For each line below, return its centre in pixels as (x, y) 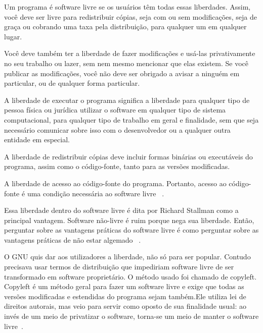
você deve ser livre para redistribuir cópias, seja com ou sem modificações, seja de (131, 16)
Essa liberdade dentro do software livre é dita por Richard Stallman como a (121, 210)
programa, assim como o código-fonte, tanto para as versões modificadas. (117, 166)
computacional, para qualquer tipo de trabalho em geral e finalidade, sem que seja (131, 119)
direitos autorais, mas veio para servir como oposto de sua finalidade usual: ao (125, 306)
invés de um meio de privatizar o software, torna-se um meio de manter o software (131, 316)
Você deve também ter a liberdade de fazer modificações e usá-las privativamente (130, 53)
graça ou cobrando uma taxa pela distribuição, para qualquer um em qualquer (125, 26)
